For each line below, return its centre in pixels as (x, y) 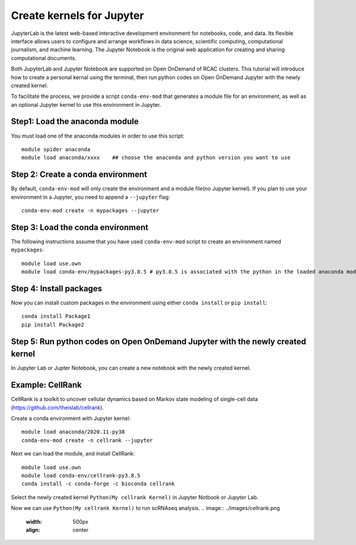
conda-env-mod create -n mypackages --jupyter (90, 211)
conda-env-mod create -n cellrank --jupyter (88, 440)
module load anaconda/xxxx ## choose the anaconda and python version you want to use (156, 158)
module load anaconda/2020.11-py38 (73, 432)
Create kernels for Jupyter (77, 15)
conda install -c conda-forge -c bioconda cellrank (98, 484)
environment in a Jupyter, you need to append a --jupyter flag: (90, 197)
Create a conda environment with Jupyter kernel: (71, 418)
